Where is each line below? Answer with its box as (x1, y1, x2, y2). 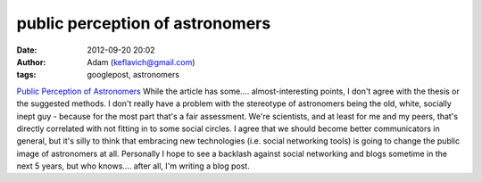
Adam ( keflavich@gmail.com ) (87, 56, 195, 67)
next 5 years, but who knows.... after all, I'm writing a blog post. (16, 161, 250, 171)
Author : (16, 56, 46, 67)
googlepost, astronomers (87, 70, 180, 80)
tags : (16, 70, 37, 80)
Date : (16, 45, 37, 55)
